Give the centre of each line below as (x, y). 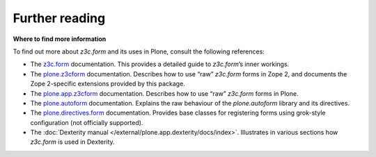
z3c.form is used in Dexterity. (72, 142)
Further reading (59, 18)
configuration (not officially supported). (87, 122)
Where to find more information (60, 39)
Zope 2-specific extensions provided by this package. (108, 84)
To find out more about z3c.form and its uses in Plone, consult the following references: (139, 51)
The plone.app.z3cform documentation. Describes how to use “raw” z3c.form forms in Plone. (164, 93)
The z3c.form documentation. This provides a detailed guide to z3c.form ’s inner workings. (160, 64)
